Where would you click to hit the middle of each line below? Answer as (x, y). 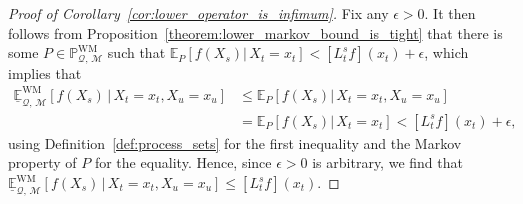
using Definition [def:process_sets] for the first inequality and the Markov (235, 142)
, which (446, 52)
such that (136, 52)
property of (42, 162)
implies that (45, 72)
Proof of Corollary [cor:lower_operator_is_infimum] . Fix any (198, 13)
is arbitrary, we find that (387, 162)
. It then (450, 13)
